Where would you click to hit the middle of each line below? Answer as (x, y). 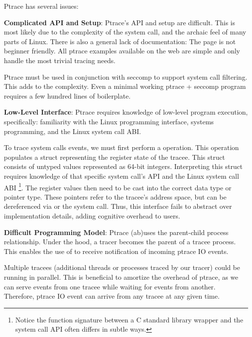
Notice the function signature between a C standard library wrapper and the (129, 319)
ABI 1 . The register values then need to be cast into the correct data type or (118, 186)
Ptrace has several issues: (41, 6)
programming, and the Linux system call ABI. (72, 131)
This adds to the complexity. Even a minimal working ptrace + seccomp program (125, 86)
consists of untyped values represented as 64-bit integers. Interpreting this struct (123, 166)
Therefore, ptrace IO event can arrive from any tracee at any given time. (112, 296)
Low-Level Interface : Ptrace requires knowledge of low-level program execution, (126, 112)
